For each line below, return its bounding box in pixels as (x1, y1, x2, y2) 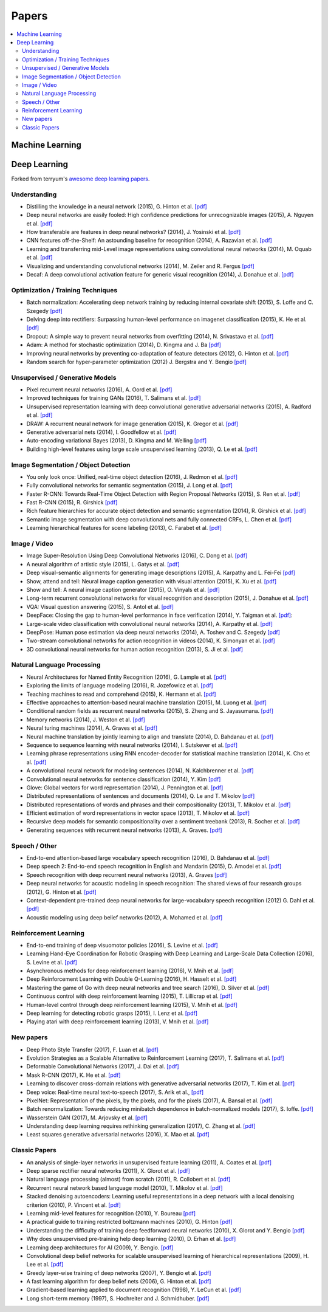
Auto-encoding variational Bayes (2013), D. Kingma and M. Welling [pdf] (26, 437, 207, 444)
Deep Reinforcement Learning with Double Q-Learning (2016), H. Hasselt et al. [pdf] (26, 975, 237, 983)
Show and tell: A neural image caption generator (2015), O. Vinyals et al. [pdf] (26, 586, 220, 593)
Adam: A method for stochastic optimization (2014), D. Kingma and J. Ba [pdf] (26, 341, 222, 349)
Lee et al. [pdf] (26, 1261, 64, 1268)
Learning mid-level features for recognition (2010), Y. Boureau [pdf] (26, 1209, 196, 1217)
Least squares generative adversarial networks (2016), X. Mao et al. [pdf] (26, 1131, 210, 1138)
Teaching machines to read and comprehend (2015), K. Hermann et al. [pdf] (26, 690, 216, 698)
